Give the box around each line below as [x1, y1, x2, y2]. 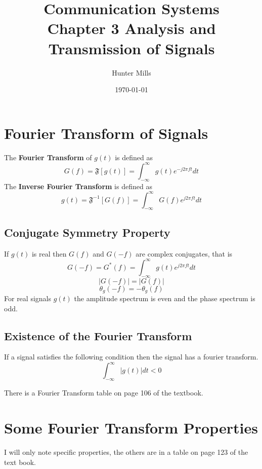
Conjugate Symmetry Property [4, 224, 170, 240]
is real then [31, 248, 67, 259]
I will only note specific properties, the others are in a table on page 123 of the [4, 446, 248, 457]
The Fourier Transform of [4, 152, 92, 162]
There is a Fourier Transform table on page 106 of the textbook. [4, 387, 203, 398]
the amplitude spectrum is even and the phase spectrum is [74, 293, 255, 303]
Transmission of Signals [48, 38, 215, 58]
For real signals [4, 293, 51, 303]
